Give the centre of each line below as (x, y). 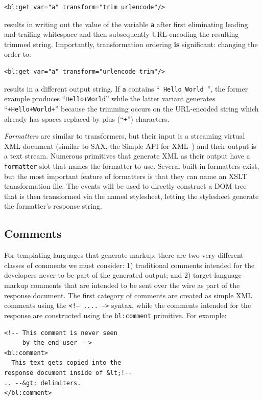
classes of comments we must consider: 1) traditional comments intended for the (129, 265)
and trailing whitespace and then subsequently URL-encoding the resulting (122, 34)
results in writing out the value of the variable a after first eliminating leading (126, 24)
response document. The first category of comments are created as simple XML (128, 295)
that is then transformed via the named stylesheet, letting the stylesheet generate (131, 196)
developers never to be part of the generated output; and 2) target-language (123, 275)
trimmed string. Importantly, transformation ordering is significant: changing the (131, 44)
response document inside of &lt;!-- (68, 373)
